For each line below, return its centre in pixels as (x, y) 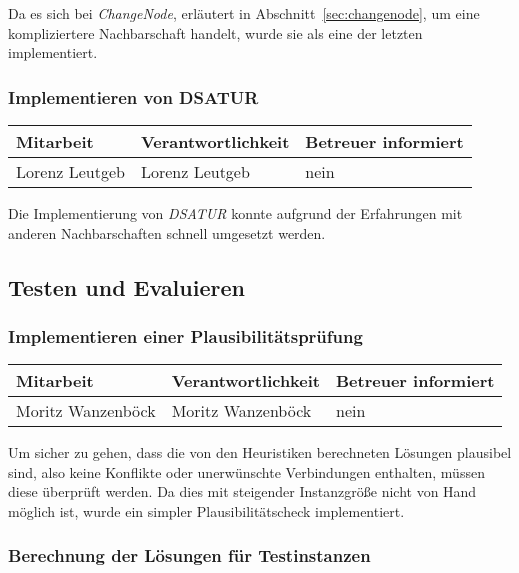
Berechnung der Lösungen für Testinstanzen (189, 555)
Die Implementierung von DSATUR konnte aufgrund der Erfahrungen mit (235, 213)
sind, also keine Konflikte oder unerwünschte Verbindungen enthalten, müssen (246, 471)
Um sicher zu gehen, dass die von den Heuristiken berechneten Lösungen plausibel (260, 452)
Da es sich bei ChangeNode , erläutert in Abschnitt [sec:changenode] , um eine (244, 13)
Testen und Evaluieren (126, 286)
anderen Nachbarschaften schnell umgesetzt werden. (167, 232)
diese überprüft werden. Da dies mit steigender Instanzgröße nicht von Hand (242, 491)
